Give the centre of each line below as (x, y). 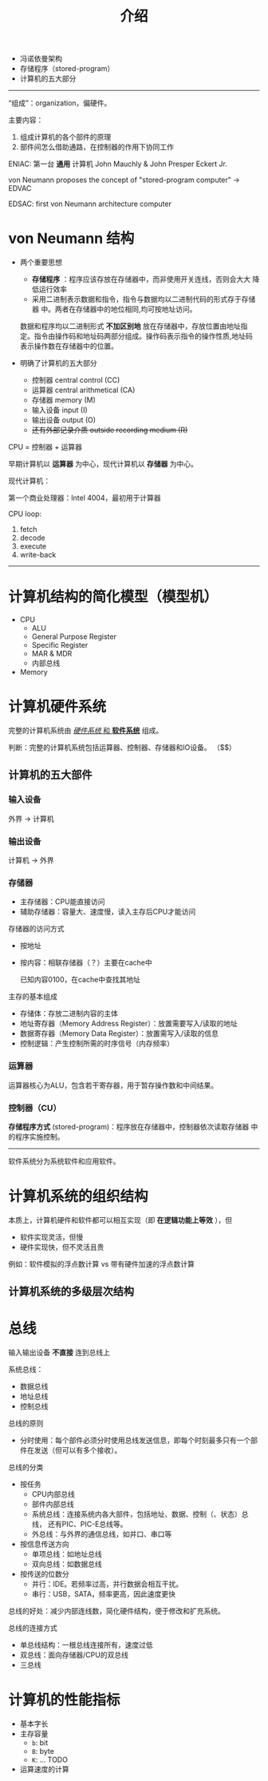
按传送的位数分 (44, 1574)
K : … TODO (49, 1760)
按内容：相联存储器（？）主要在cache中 (86, 962)
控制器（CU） (35, 1108)
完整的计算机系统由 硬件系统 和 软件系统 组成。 (86, 730)
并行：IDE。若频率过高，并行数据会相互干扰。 (107, 1584)
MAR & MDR (52, 654)
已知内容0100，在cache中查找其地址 (80, 980)
